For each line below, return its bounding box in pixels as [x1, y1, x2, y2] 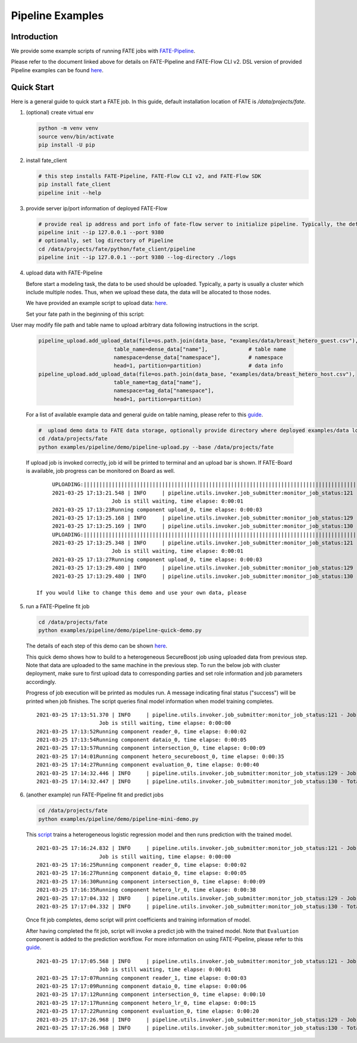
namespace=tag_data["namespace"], [113, 387, 214, 394]
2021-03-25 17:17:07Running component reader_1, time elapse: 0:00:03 [36, 974, 247, 981]
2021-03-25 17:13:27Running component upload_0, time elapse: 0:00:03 [52, 556, 262, 563]
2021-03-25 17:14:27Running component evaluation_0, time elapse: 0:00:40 [36, 761, 259, 768]
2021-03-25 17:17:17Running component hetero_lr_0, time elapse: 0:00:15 [36, 1000, 256, 1006]
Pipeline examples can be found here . [11, 66, 104, 74]
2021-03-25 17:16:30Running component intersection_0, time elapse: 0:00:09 [36, 878, 266, 885]
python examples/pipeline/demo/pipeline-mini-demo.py [38, 815, 199, 822]
